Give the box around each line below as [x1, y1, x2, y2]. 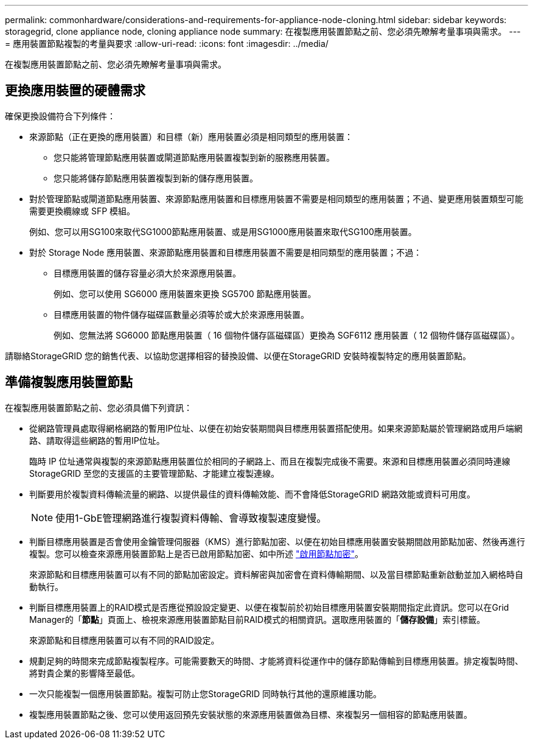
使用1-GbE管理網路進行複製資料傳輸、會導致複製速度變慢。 [55, 511, 327, 524]
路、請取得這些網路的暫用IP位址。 [29, 435, 165, 446]
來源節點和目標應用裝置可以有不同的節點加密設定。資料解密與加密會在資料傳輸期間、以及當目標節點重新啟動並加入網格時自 [29, 569, 523, 580]
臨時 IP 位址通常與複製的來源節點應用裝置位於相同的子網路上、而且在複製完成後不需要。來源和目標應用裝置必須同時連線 [29, 455, 510, 466]
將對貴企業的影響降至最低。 [29, 667, 140, 678]
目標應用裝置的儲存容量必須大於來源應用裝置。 [54, 267, 241, 278]
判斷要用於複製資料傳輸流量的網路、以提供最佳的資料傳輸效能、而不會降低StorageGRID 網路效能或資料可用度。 [29, 488, 475, 499]
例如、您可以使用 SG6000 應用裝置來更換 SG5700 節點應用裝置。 [54, 288, 316, 299]
